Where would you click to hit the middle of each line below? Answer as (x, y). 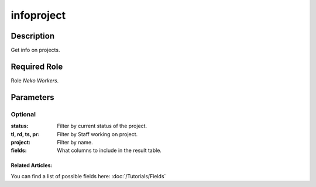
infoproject (38, 15)
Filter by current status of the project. (102, 126)
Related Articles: (32, 165)
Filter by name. (75, 142)
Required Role (37, 66)
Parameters (32, 97)
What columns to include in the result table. (109, 150)
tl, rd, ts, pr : (25, 134)
